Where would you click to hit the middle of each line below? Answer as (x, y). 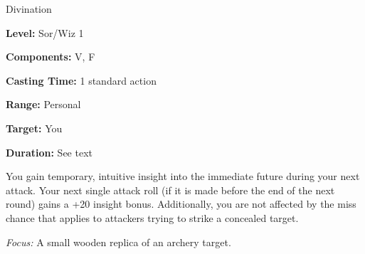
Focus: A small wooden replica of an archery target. (118, 242)
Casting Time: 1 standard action (81, 80)
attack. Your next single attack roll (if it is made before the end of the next (170, 190)
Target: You (34, 128)
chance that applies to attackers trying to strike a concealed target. (152, 217)
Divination (29, 9)
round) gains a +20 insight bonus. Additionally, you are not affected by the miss (181, 204)
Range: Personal (43, 104)
